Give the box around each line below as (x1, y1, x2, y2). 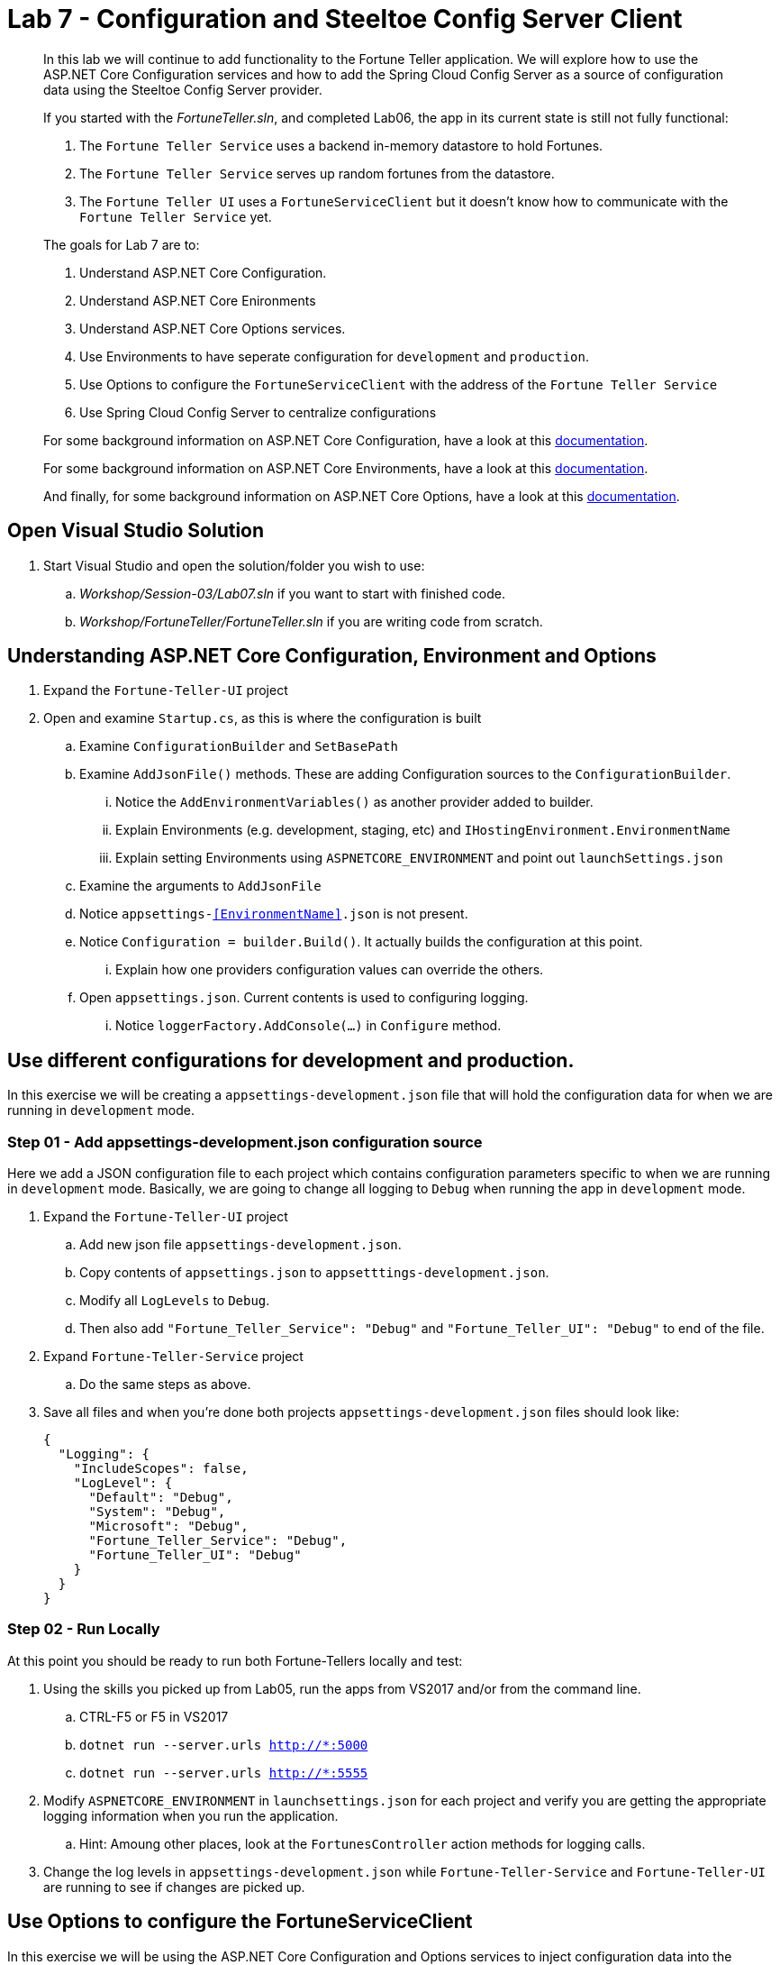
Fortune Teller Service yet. (79, 208, 272, 224)
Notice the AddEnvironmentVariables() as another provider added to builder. (115, 794, 594, 810)
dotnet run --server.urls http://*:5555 (79, 1765, 368, 1780)
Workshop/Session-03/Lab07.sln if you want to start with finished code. (79, 585, 505, 601)
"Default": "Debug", (88, 1490, 233, 1505)
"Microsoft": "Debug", (88, 1519, 249, 1534)
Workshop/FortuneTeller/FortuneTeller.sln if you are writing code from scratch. (79, 613, 543, 629)
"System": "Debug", (88, 1504, 226, 1520)
